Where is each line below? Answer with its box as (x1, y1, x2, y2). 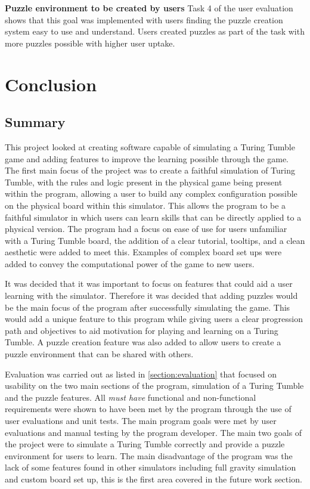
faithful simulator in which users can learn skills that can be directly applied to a (5, 211, 302, 223)
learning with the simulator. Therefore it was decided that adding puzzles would (5, 289, 298, 302)
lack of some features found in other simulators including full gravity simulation (5, 461, 296, 473)
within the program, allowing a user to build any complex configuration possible (5, 187, 297, 200)
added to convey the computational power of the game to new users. (5, 257, 255, 270)
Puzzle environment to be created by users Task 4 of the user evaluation (5, 2, 293, 14)
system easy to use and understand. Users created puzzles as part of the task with (5, 25, 305, 38)
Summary (5, 113, 66, 131)
